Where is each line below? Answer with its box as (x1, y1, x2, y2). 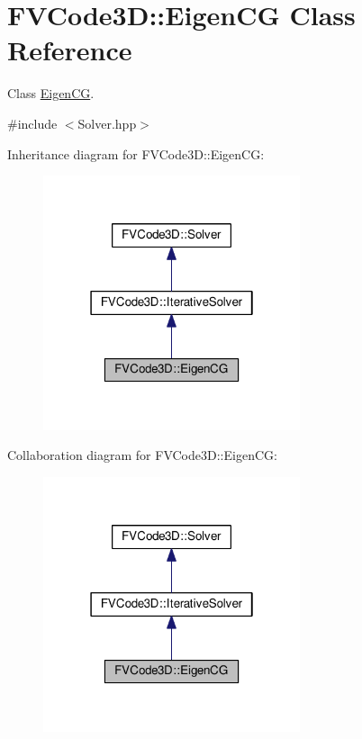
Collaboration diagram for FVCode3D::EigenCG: (7, 446, 277, 464)
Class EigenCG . (7, 84, 95, 103)
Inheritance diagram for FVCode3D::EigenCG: (7, 144, 265, 163)
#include (7, 113, 58, 132)
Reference (7, 32, 132, 68)
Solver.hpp (77, 113, 137, 132)
